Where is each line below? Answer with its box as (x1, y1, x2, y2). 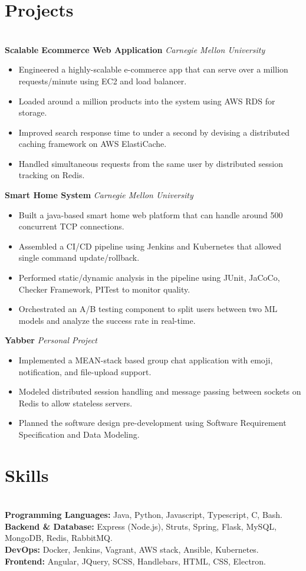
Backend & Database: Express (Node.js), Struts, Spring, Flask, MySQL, (5, 520, 277, 532)
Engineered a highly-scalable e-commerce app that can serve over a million (18, 63, 288, 76)
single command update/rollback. (18, 251, 140, 264)
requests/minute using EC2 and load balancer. (18, 74, 187, 87)
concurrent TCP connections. (18, 220, 124, 232)
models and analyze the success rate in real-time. (18, 314, 196, 326)
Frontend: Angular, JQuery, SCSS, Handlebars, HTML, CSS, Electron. (5, 554, 266, 567)
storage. (18, 106, 47, 119)
